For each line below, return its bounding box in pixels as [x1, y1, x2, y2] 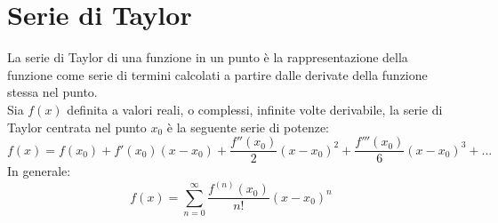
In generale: [7, 162, 71, 180]
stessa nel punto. [7, 83, 98, 101]
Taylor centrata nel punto [7, 117, 147, 136]
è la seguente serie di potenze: [166, 117, 330, 136]
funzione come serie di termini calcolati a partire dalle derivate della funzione [7, 65, 428, 84]
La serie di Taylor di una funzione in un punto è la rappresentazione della [7, 48, 408, 67]
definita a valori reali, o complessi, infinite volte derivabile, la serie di [67, 100, 443, 118]
